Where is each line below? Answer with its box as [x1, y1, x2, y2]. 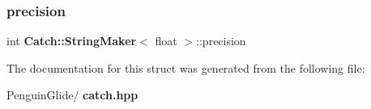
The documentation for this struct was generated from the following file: [6, 59, 365, 76]
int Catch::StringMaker [6, 32, 137, 49]
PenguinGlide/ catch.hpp [6, 86, 139, 103]
